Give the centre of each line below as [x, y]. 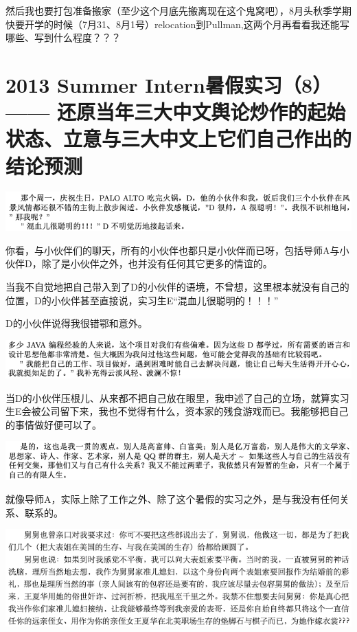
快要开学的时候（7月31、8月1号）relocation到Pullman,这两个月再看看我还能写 [177, 24]
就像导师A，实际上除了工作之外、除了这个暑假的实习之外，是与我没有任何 [173, 499]
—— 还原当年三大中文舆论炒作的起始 [176, 112]
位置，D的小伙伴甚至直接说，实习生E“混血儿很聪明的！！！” [142, 300]
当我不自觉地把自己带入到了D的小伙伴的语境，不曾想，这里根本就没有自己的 [177, 287]
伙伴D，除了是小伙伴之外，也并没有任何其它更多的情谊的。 [139, 263]
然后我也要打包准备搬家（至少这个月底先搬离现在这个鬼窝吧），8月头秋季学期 [178, 10]
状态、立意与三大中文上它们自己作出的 [179, 138]
